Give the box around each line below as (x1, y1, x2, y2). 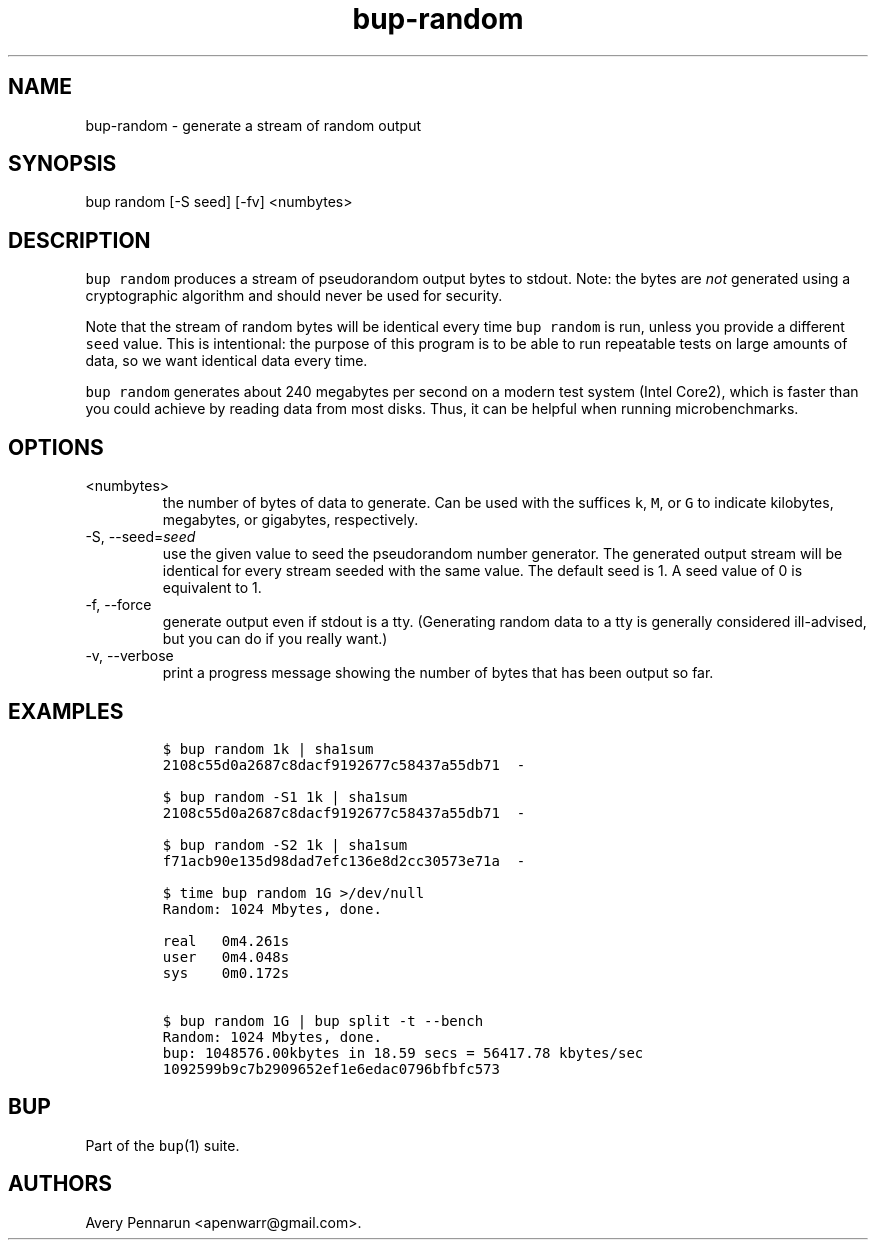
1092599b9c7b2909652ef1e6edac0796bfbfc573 (162, 1060, 500, 1077)
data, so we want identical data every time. (85, 352, 368, 370)
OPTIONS (8, 434, 104, 460)
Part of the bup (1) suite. (85, 1136, 240, 1154)
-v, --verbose (85, 647, 174, 665)
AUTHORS (8, 1171, 113, 1197)
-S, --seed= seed (85, 528, 196, 546)
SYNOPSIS (8, 151, 117, 177)
